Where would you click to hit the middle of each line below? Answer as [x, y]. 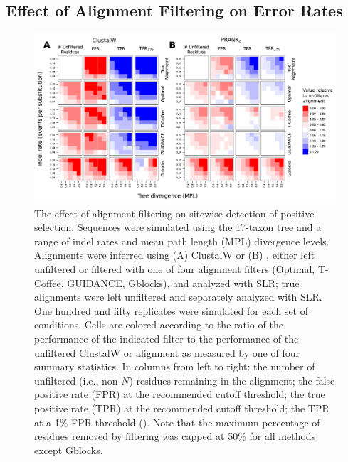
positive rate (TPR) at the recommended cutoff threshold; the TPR [182, 408]
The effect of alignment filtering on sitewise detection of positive [174, 213]
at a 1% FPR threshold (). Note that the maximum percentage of [177, 422]
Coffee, [49, 283]
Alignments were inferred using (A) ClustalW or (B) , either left [175, 255]
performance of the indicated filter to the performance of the [167, 339]
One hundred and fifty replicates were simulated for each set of [171, 310]
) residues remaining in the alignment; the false [232, 380]
